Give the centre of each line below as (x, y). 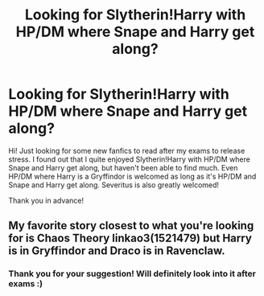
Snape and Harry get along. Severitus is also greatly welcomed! (114, 185)
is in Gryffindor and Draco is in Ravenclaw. (117, 251)
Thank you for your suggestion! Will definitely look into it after (132, 273)
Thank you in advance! (46, 200)
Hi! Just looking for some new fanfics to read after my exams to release (127, 150)
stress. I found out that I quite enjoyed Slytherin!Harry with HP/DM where (130, 159)
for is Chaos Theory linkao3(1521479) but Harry (130, 238)
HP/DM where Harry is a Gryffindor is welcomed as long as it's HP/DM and (132, 176)
